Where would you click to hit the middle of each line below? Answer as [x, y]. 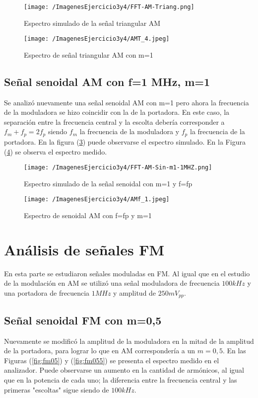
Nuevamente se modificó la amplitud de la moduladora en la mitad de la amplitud [129, 341]
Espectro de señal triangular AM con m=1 [89, 54]
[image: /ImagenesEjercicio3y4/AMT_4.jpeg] [97, 39]
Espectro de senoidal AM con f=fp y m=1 [88, 215]
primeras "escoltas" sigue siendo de [57, 389]
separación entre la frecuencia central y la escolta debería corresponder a [114, 121]
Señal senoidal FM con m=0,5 [83, 320]
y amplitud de [135, 292]
